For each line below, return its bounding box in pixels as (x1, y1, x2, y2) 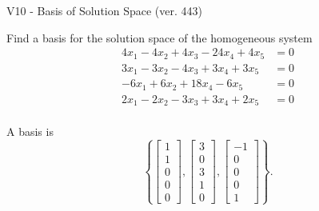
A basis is (6, 123, 54, 140)
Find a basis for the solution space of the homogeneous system (6, 29, 313, 46)
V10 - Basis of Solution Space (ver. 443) (6, 2, 202, 18)
